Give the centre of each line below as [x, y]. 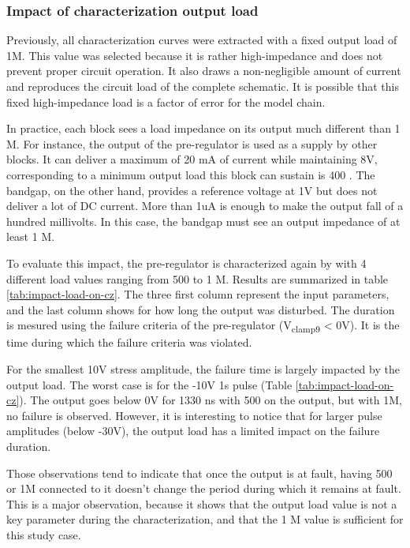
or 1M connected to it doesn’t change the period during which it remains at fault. [204, 488]
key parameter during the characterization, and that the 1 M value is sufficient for [205, 519]
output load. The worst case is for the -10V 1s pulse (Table [149, 384]
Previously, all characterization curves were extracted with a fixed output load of [202, 40]
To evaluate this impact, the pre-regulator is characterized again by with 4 [186, 263]
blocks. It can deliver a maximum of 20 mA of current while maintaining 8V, [192, 159]
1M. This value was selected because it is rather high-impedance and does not [195, 55]
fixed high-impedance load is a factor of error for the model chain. [166, 101]
